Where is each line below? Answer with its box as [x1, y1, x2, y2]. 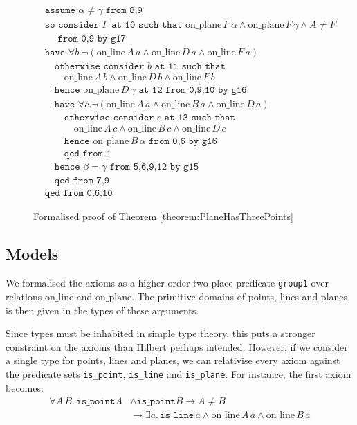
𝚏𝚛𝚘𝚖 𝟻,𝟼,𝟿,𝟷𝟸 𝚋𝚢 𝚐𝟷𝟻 [109, 162, 199, 172]
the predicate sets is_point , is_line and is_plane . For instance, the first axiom [6, 366, 351, 381]
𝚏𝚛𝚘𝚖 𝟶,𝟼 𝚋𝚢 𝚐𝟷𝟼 [149, 136, 217, 147]
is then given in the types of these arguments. [6, 302, 199, 317]
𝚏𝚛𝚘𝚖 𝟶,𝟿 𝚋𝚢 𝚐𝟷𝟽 [57, 34, 127, 44]
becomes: [6, 380, 44, 395]
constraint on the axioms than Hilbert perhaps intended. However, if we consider [6, 339, 348, 354]
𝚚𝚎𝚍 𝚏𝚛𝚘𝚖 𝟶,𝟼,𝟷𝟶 [44, 188, 113, 199]
